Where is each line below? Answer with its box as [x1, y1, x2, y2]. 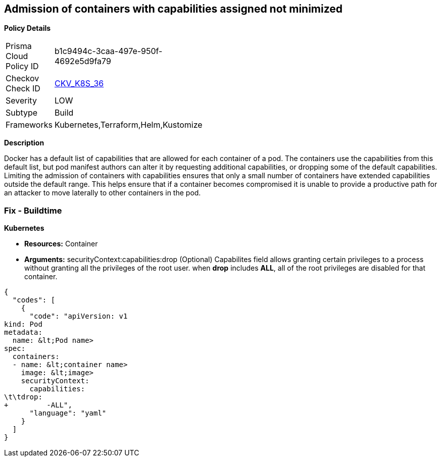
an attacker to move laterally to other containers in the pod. [4, 188, 201, 197]
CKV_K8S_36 [54, 78, 104, 89]
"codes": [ [12, 296, 56, 304]
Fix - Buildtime [4, 205, 62, 216]
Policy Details [4, 24, 51, 33]
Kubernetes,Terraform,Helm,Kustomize [54, 120, 203, 130]
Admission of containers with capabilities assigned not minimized [4, 3, 343, 15]
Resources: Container [24, 239, 98, 248]
